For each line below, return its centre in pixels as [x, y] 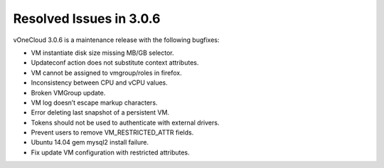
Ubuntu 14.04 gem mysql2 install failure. [90, 142]
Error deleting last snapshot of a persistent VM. [100, 112]
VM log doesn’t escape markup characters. [94, 103]
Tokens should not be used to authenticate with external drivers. [125, 122]
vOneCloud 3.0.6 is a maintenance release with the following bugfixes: [116, 40]
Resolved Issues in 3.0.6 [87, 19]
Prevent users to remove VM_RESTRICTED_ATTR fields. [112, 132]
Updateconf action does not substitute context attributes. [115, 63]
